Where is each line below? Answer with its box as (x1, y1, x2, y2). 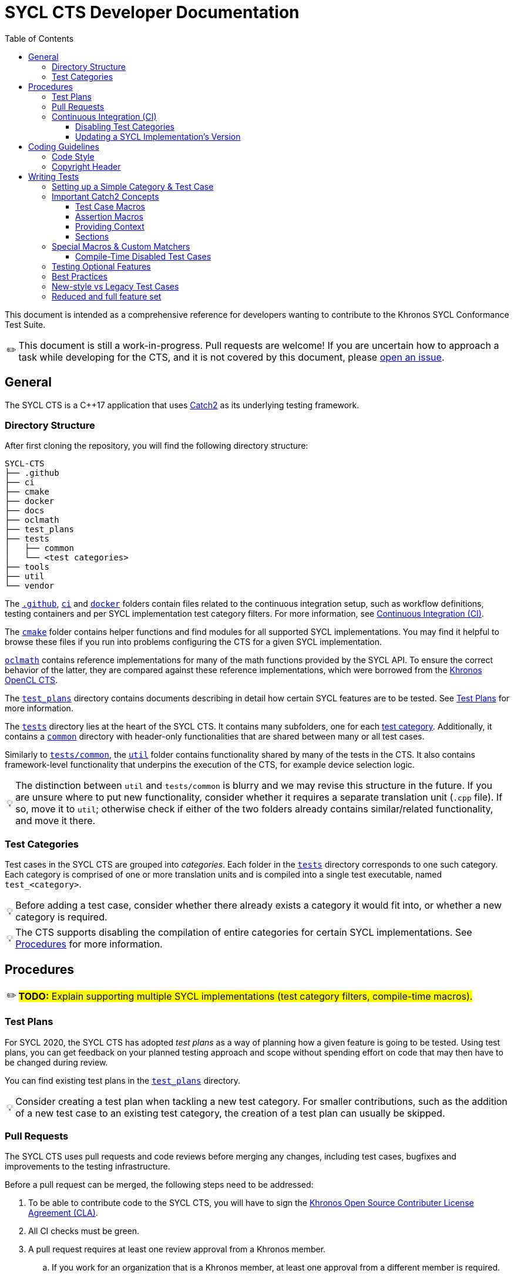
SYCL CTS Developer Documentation (5, 2, 300, 22)
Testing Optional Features (52, 261, 151, 271)
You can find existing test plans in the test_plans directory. (5, 1075, 241, 1086)
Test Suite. (5, 319, 46, 330)
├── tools (5, 562, 49, 572)
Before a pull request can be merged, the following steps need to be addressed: (5, 1179, 314, 1190)
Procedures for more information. (15, 938, 163, 950)
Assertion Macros (75, 211, 143, 221)
